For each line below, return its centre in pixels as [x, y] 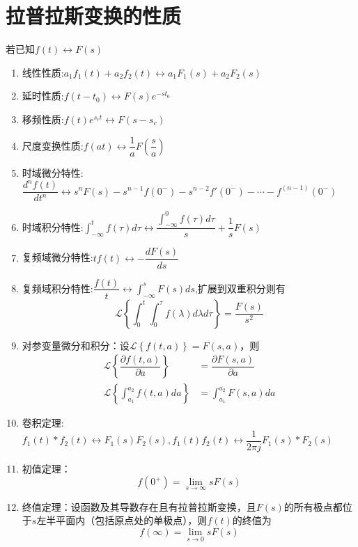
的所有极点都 [313, 506]
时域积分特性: [53, 227]
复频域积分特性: [57, 288]
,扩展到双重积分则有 [240, 288]
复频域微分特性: [57, 257]
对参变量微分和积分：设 [76, 345]
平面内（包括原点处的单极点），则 [132, 520]
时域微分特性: [53, 172]
